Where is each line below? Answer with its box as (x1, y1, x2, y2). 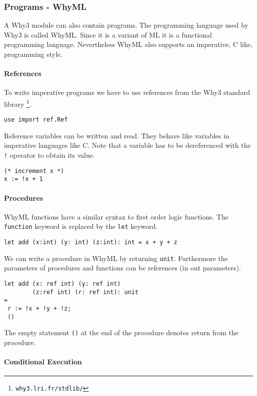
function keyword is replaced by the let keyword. (4, 221, 158, 231)
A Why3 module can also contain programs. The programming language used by (4, 20, 249, 30)
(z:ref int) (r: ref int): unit (32, 288, 139, 296)
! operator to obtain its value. (4, 150, 95, 160)
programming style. (4, 49, 63, 59)
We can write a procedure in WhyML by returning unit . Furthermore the (4, 253, 228, 263)
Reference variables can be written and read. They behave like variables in (4, 130, 229, 140)
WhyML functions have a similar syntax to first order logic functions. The (4, 211, 229, 221)
